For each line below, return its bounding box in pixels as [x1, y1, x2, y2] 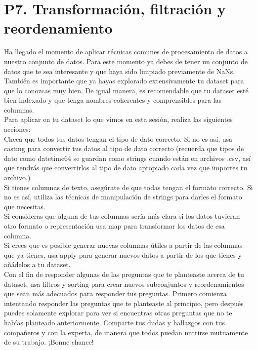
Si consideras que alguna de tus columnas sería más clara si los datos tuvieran [4, 211, 240, 221]
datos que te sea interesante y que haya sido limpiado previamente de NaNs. [4, 66, 235, 76]
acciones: [4, 124, 31, 134]
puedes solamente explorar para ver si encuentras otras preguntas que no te [4, 308, 232, 318]
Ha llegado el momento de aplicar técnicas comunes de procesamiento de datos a [4, 46, 248, 57]
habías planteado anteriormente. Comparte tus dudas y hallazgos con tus [4, 317, 225, 327]
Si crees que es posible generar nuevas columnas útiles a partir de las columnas [4, 240, 243, 250]
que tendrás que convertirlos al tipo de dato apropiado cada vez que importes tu [4, 162, 247, 173]
